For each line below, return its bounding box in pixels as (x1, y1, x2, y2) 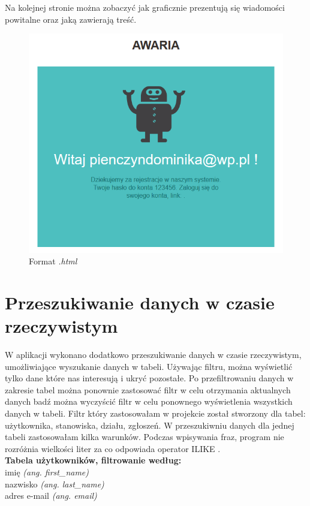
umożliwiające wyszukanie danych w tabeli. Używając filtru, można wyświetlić (5, 360, 293, 372)
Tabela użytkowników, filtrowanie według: (5, 454, 182, 466)
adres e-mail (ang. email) (5, 489, 97, 502)
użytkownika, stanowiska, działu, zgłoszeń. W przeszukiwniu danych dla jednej (5, 418, 294, 431)
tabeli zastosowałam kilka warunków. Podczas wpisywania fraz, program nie (5, 430, 284, 443)
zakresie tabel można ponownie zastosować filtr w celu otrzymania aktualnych (5, 383, 291, 396)
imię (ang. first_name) (5, 466, 89, 478)
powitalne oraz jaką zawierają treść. (5, 13, 137, 25)
